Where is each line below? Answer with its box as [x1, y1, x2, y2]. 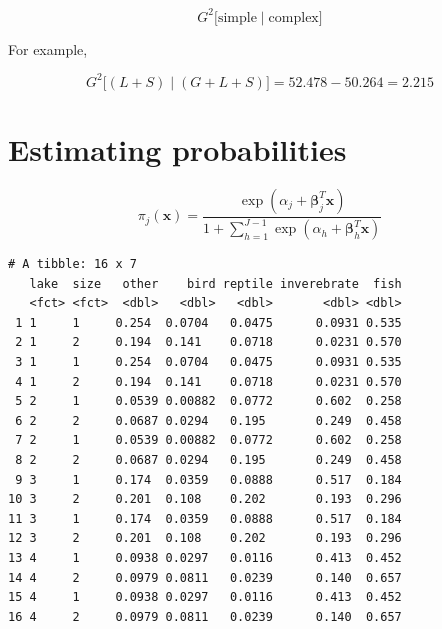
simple [217, 10, 257, 25]
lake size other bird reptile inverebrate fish [29, 276, 402, 291]
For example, [8, 38, 88, 59]
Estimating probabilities [8, 128, 347, 169]
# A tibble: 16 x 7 [8, 257, 137, 272]
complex [268, 10, 319, 25]
